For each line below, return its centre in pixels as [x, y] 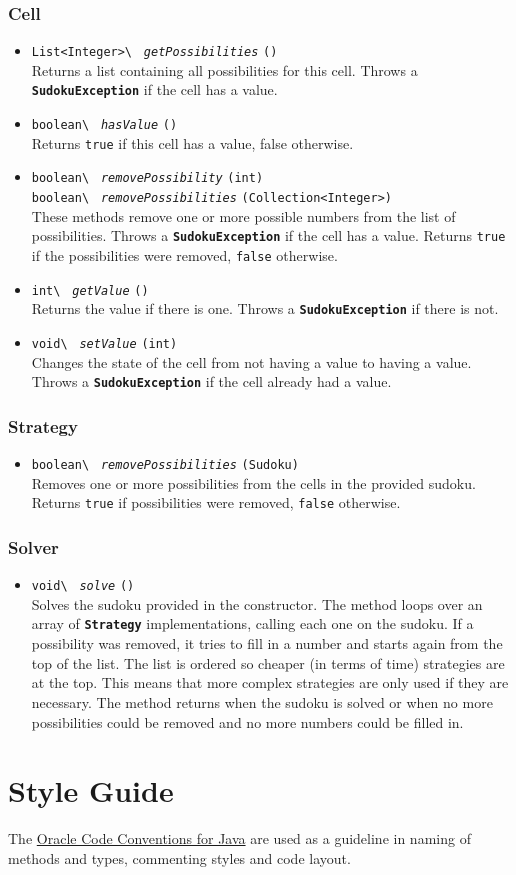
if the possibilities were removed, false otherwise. [184, 255]
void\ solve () [83, 586]
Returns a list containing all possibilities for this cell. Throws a [224, 69]
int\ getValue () [90, 290]
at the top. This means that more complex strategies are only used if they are [270, 682]
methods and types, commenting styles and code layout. [179, 857]
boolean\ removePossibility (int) [147, 178]
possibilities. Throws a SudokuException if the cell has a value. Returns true [268, 235]
